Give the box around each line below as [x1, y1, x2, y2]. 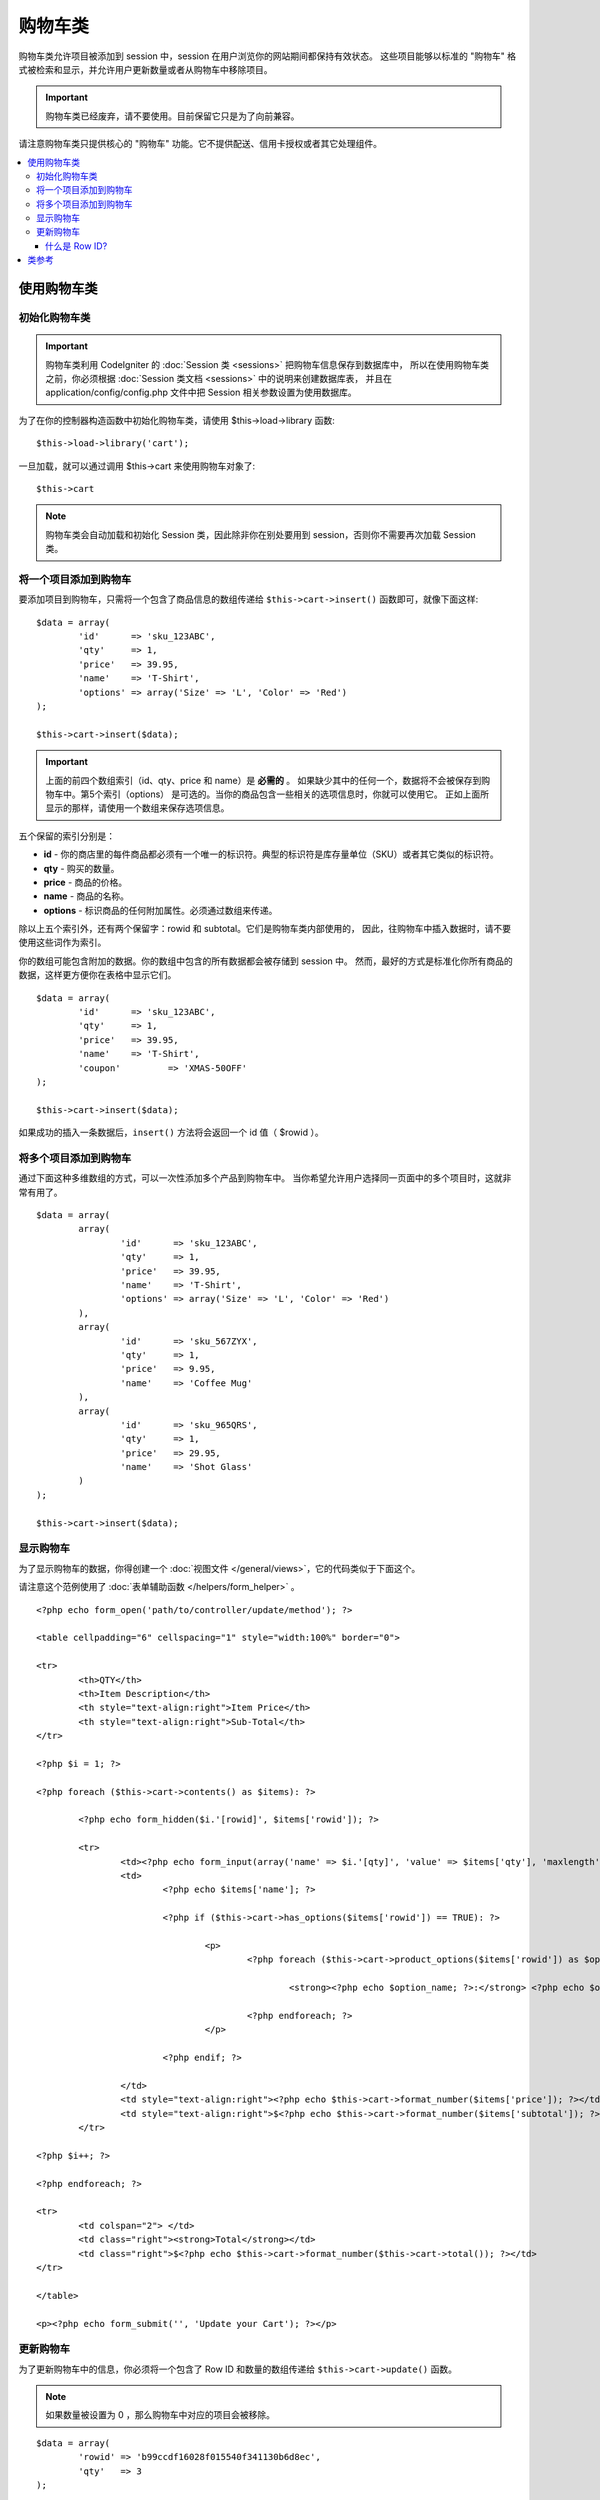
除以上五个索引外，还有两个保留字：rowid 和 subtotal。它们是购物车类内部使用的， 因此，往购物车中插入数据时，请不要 [18, 923, 512, 935]
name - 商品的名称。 [43, 890, 130, 902]
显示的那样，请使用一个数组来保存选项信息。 [45, 802, 230, 814]
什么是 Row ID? [45, 240, 108, 252]
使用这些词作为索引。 [18, 936, 107, 949]
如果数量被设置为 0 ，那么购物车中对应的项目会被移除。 [45, 2409, 275, 2421]
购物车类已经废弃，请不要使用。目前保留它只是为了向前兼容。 [45, 110, 300, 122]
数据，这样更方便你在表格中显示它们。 [18, 969, 177, 981]
